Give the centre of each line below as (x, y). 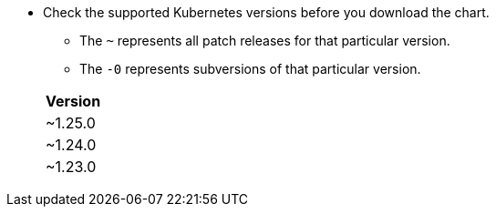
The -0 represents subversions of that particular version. (250, 69)
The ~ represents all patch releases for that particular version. (265, 41)
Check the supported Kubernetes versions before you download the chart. (266, 12)
